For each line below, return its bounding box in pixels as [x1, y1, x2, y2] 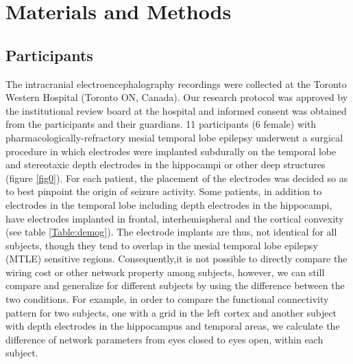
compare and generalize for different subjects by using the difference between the [5, 278, 345, 293]
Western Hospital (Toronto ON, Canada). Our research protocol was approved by [5, 90, 348, 104]
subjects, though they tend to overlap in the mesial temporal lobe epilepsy [5, 238, 318, 252]
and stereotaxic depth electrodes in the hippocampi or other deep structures [5, 157, 326, 172]
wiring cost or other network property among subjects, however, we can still [5, 264, 325, 279]
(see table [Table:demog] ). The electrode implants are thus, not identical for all [5, 225, 337, 239]
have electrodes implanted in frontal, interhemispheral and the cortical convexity [5, 211, 344, 225]
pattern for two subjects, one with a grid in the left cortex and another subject [5, 305, 337, 319]
